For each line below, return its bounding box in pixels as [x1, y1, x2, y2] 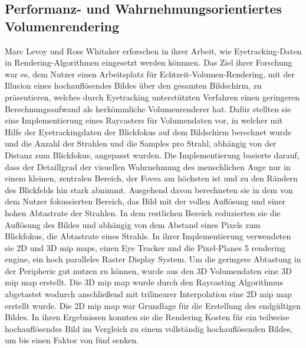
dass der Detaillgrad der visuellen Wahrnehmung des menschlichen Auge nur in [5, 160, 291, 173]
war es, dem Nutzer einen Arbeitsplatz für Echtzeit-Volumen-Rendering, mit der [5, 67, 295, 80]
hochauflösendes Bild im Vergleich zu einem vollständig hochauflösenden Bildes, [5, 322, 293, 334]
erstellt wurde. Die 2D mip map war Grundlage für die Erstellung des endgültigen [5, 299, 301, 311]
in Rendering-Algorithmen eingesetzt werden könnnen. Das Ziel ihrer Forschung [5, 56, 292, 69]
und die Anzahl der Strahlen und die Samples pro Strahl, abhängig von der [5, 137, 277, 149]
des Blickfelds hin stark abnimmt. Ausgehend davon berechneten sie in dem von [5, 183, 293, 196]
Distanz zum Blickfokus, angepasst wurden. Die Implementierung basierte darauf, [5, 148, 300, 161]
